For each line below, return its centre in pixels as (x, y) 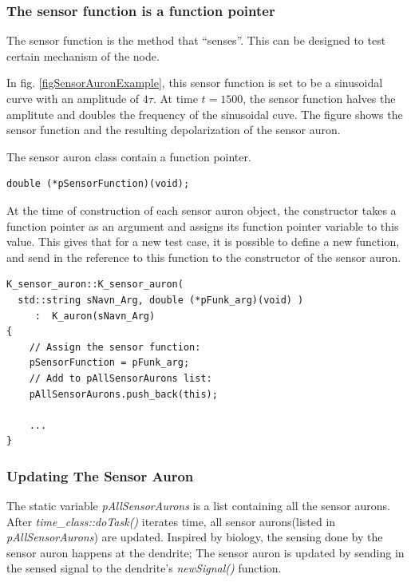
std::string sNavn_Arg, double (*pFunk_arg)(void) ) (161, 300)
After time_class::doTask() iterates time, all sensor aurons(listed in (171, 521)
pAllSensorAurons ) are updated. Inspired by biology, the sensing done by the (195, 537)
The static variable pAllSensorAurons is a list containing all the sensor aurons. (198, 506)
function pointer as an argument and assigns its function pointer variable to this (203, 226)
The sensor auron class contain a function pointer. (129, 156)
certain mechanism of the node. (83, 55)
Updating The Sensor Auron (100, 475)
